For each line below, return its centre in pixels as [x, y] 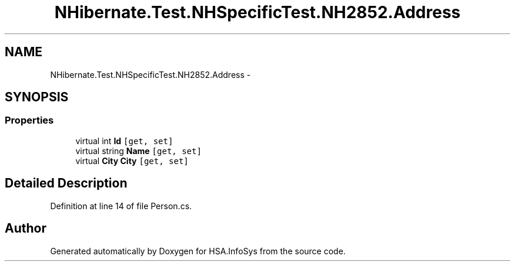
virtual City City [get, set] [132, 161]
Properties [29, 120]
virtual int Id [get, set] [124, 141]
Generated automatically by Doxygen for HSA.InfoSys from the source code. [198, 251]
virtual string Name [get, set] [138, 151]
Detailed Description [66, 183]
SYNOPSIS [37, 97]
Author [26, 229]
